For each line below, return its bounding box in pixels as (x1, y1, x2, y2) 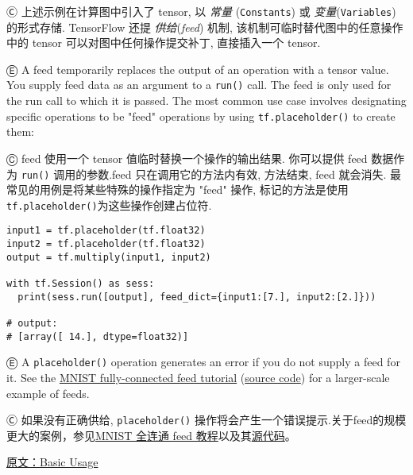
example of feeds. (6, 384, 90, 401)
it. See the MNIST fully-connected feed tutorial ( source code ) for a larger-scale (6, 369, 390, 385)
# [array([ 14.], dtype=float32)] (6, 330, 189, 342)
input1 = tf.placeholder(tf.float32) (6, 225, 206, 237)
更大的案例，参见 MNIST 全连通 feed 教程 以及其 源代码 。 (6, 427, 296, 443)
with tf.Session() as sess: (6, 278, 155, 290)
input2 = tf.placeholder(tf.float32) (6, 238, 206, 250)
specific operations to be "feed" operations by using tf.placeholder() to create (6, 107, 396, 124)
